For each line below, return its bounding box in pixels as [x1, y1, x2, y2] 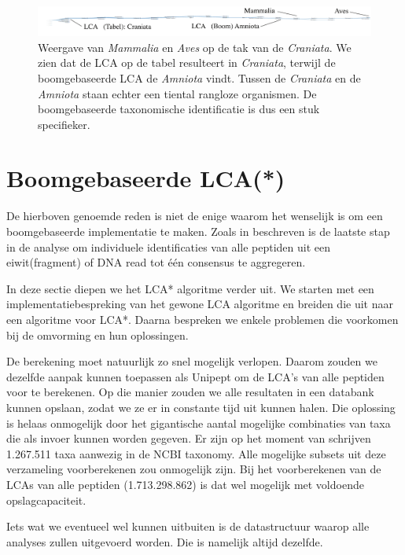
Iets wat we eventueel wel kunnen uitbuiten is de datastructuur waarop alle [6, 518, 370, 535]
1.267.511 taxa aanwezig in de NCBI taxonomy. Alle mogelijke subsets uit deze [6, 445, 386, 461]
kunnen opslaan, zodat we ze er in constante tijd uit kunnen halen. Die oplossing [6, 399, 396, 415]
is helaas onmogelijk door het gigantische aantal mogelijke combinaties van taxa [6, 414, 391, 431]
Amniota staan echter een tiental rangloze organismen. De [38, 85, 317, 101]
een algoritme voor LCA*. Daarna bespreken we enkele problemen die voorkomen [6, 311, 399, 327]
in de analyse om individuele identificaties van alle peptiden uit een [6, 238, 331, 255]
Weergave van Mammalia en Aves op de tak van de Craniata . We [38, 39, 352, 55]
